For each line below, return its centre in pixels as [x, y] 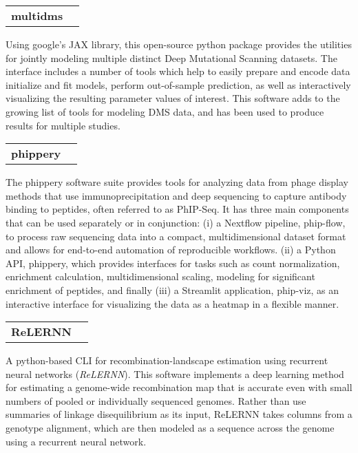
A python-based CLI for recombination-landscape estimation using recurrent [167, 360]
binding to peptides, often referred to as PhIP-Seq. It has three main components [177, 209]
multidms [37, 15]
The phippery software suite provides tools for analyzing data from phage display [177, 182]
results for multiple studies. [63, 125]
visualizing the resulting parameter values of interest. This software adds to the [173, 98]
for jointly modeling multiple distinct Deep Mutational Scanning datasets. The [171, 57]
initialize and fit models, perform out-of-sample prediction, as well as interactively [178, 84]
